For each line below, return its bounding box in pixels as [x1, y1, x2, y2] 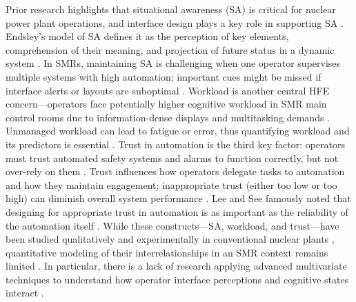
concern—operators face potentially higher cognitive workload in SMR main [6, 97, 327, 111]
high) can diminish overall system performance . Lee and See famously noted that [6, 191, 351, 205]
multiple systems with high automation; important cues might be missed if [6, 69, 322, 83]
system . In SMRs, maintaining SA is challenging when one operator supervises [6, 56, 341, 70]
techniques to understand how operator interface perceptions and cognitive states [6, 272, 349, 286]
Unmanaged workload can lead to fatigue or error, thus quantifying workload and [6, 123, 350, 138]
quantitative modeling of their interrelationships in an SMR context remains [6, 245, 328, 259]
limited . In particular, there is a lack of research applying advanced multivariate [6, 259, 347, 273]
